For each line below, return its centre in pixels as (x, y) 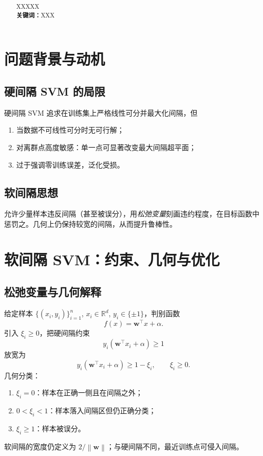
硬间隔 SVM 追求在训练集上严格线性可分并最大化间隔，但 (101, 112)
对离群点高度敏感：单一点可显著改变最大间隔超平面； (106, 147)
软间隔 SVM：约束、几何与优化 (112, 259)
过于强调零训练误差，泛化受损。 (70, 164)
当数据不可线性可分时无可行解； (70, 130)
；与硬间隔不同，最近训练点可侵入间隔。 (175, 446)
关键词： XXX (35, 15)
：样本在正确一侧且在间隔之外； (89, 393)
